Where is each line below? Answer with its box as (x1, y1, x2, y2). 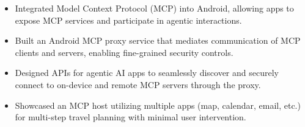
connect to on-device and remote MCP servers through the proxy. (15, 78, 261, 91)
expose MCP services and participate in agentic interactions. (15, 13, 242, 26)
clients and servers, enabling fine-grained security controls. (15, 46, 233, 58)
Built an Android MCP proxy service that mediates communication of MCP (15, 34, 301, 47)
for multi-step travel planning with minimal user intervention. (15, 111, 246, 123)
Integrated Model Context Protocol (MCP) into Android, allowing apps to (15, 2, 294, 14)
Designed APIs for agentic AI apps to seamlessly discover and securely (15, 66, 279, 79)
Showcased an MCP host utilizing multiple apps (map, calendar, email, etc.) (15, 98, 301, 111)
